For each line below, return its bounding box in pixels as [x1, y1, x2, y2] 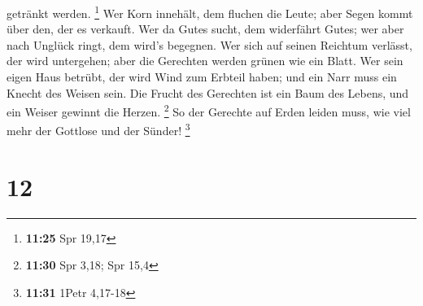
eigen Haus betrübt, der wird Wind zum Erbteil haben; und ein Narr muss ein [7, 68, 397, 85]
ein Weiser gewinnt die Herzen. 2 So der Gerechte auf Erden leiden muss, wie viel [7, 101, 411, 120]
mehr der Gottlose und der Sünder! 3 [7, 120, 190, 139]
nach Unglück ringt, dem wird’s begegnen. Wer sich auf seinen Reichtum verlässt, [7, 36, 412, 53]
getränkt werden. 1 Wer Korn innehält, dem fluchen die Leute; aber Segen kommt [7, 2, 413, 21]
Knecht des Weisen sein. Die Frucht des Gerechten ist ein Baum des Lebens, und [7, 84, 409, 101]
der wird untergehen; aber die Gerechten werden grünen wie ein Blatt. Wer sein [7, 52, 403, 69]
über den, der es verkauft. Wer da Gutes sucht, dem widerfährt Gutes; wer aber [7, 20, 404, 37]
